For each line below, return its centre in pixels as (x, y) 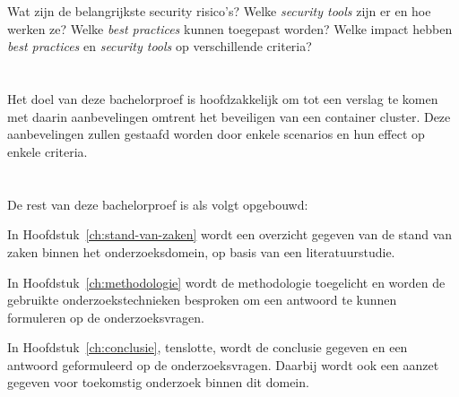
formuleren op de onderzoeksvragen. (106, 317)
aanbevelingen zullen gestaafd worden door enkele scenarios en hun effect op (216, 134)
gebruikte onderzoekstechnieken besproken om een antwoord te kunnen (202, 300)
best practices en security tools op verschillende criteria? (160, 46)
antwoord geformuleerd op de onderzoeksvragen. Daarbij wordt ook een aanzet (223, 364)
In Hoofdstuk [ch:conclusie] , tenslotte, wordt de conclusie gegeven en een (208, 347)
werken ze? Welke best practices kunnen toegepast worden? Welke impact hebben (230, 28)
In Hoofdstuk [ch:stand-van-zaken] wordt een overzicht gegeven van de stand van (230, 234)
